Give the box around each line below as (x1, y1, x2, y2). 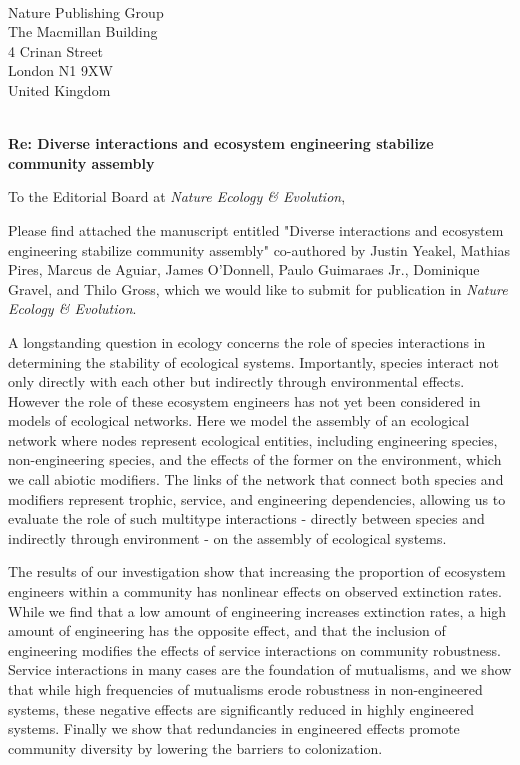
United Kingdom (8, 79, 111, 100)
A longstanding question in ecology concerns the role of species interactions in (8, 331, 486, 352)
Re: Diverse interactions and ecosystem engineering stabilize (8, 133, 434, 154)
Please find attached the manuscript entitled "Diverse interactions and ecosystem (8, 219, 504, 240)
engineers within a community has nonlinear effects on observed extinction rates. (8, 581, 503, 602)
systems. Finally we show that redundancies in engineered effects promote (8, 718, 460, 739)
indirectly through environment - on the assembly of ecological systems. (8, 527, 447, 548)
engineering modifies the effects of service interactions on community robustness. (8, 639, 501, 660)
